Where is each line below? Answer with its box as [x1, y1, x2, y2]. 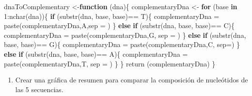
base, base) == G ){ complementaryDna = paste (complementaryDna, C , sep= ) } [4, 39, 240, 49]
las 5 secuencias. [15, 84, 63, 94]
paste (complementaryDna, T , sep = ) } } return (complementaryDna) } [4, 58, 216, 68]
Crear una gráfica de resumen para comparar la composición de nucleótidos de [15, 75, 248, 85]
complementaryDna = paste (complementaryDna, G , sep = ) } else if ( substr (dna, [4, 30, 246, 40]
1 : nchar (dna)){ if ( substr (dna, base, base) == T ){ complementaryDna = [4, 11, 220, 21]
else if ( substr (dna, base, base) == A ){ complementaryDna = [4, 48, 188, 59]
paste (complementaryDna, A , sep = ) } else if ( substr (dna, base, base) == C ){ [4, 20, 235, 31]
